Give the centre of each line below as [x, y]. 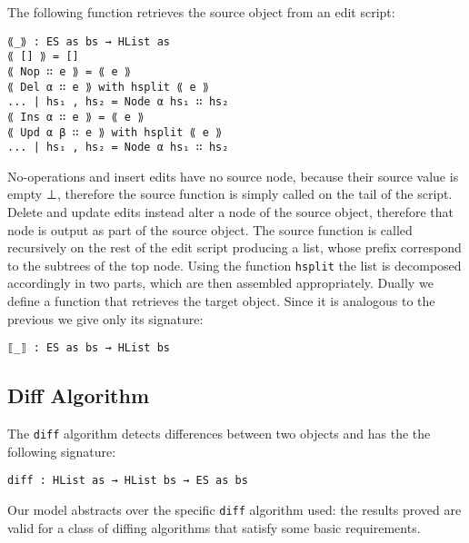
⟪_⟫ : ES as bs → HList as [89, 41]
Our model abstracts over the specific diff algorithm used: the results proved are [234, 510]
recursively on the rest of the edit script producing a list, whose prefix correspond [234, 247]
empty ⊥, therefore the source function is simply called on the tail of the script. [230, 194]
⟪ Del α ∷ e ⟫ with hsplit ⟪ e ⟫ [108, 87]
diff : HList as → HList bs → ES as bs [128, 481]
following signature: [62, 451]
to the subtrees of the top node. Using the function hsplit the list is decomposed [234, 265]
